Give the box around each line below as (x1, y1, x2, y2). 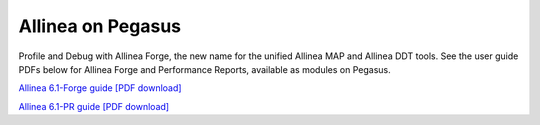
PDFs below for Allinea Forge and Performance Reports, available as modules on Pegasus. (18, 63, 392, 75)
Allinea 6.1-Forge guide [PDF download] (18, 82, 182, 94)
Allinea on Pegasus (18, 15, 182, 37)
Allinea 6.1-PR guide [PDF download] (18, 100, 170, 112)
